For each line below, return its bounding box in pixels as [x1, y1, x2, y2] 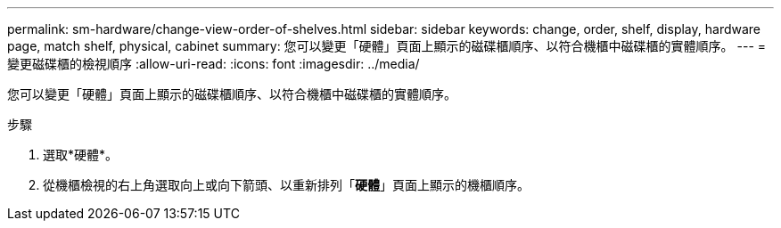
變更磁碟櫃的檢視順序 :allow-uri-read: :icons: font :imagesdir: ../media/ [7, 56, 420, 71]
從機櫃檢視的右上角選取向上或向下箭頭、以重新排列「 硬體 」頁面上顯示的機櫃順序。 [43, 177, 530, 192]
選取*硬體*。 [43, 147, 119, 162]
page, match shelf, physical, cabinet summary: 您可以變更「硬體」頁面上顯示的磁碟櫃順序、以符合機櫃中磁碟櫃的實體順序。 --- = [7, 38, 767, 53]
